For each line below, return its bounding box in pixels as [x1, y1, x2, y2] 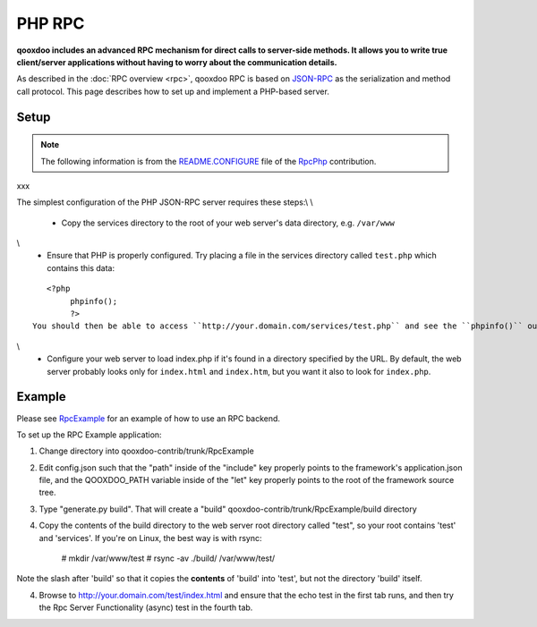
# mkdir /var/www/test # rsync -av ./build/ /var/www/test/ [61, 553, 276, 563]
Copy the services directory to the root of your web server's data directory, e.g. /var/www [61, 217, 396, 228]
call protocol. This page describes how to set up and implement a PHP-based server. [16, 86, 330, 97]
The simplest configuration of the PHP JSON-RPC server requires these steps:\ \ [16, 197, 313, 208]
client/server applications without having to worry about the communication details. [16, 56, 337, 67]
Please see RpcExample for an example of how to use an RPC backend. [16, 412, 281, 424]
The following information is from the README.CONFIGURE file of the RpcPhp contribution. [40, 156, 377, 166]
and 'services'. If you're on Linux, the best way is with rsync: [38, 532, 262, 543]
